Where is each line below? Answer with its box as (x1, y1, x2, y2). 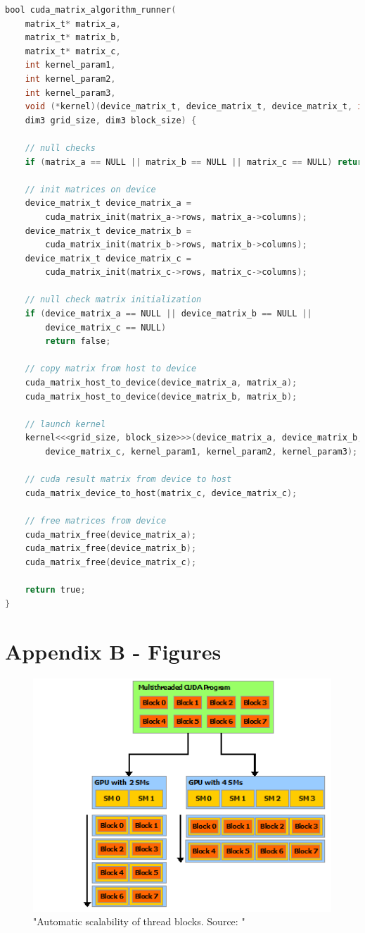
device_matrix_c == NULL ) (45, 322, 167, 333)
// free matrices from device (25, 515, 167, 526)
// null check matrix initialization (25, 295, 202, 305)
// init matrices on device (25, 184, 156, 194)
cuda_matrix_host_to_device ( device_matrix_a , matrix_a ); (25, 378, 297, 388)
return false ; (45, 336, 111, 347)
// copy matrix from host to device (25, 364, 197, 374)
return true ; (25, 584, 86, 595)
